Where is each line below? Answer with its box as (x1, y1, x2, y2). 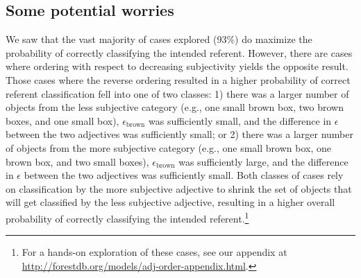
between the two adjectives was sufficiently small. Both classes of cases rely (24, 168, 344, 182)
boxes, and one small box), (6, 113, 119, 128)
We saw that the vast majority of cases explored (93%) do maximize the (6, 32, 312, 46)
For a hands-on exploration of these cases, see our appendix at (22, 245, 287, 259)
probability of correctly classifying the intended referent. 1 (6, 209, 249, 225)
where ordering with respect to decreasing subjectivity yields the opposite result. (6, 59, 349, 73)
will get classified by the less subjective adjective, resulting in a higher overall (6, 195, 335, 209)
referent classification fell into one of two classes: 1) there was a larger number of (6, 86, 349, 101)
